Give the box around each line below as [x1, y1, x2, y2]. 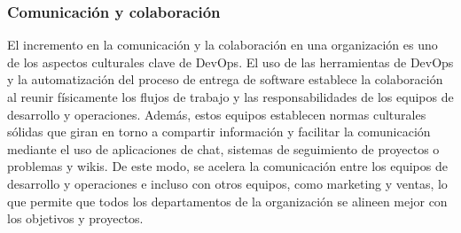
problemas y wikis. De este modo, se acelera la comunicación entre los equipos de [7, 157, 448, 175]
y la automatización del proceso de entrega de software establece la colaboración [7, 70, 443, 89]
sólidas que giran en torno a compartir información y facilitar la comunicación [7, 122, 431, 141]
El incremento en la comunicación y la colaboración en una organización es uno [7, 35, 438, 54]
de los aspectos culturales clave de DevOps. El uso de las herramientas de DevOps [7, 52, 454, 71]
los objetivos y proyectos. [7, 209, 144, 228]
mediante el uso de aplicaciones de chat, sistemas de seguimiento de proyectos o [7, 139, 440, 158]
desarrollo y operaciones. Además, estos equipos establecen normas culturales [7, 105, 426, 123]
